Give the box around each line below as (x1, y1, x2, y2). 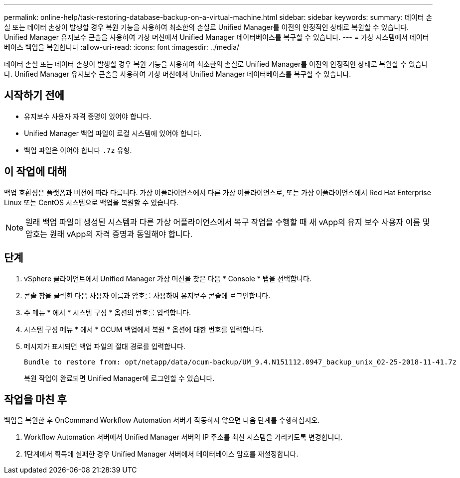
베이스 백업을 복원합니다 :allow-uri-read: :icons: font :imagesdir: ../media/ (4, 43, 240, 51)
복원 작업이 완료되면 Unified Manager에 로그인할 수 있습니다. (24, 373, 215, 382)
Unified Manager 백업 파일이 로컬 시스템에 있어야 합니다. (24, 128, 202, 137)
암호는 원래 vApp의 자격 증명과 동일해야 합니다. (25, 229, 193, 239)
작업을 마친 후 (4, 393, 67, 406)
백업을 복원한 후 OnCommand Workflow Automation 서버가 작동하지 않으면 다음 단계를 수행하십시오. (4, 416, 320, 425)
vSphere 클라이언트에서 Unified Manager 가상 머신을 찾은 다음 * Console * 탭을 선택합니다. (24, 274, 311, 283)
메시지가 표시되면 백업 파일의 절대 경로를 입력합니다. (24, 342, 185, 351)
